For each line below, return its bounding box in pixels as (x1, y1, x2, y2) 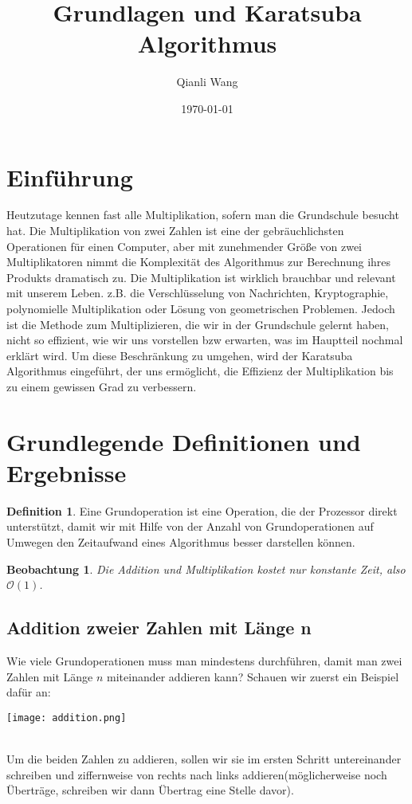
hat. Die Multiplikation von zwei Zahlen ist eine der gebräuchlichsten (6, 222, 344, 239)
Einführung (6, 160, 133, 193)
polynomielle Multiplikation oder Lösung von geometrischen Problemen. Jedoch (6, 300, 395, 316)
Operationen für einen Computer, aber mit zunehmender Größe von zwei (6, 237, 363, 254)
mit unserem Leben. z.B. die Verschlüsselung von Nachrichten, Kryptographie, (6, 284, 389, 301)
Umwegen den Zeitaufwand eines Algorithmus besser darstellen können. (6, 534, 355, 551)
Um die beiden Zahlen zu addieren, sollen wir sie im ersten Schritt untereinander (6, 751, 402, 767)
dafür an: (6, 684, 51, 700)
